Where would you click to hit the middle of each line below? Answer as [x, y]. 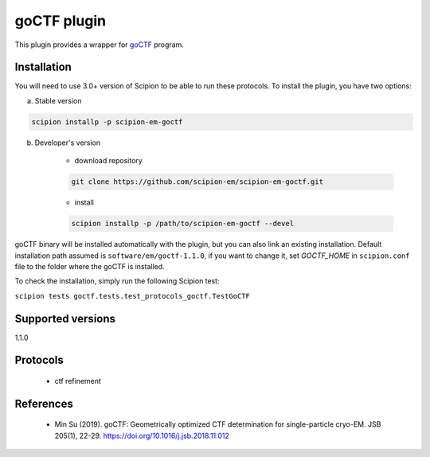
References [44, 403]
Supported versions [65, 318]
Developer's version [68, 143]
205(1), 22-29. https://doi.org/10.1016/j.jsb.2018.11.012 [142, 436]
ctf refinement [78, 381]
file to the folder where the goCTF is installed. [90, 266]
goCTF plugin [61, 21]
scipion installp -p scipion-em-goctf [107, 122]
